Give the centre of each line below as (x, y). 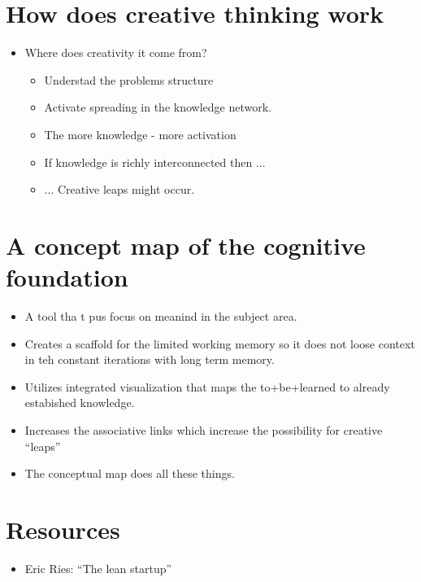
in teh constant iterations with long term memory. (150, 359)
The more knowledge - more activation (140, 134)
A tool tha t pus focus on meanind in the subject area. (161, 316)
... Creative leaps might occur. (119, 189)
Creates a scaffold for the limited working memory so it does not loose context (220, 343)
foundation (67, 277)
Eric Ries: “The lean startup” (98, 568)
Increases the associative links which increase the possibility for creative (204, 429)
